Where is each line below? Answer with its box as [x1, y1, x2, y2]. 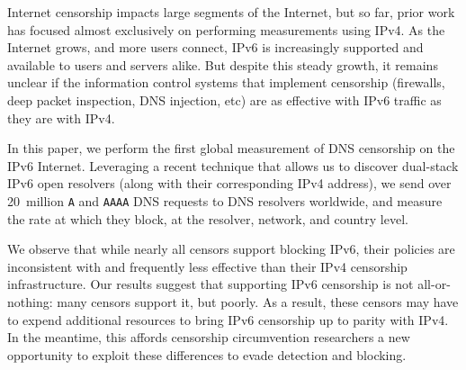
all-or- [417, 275, 451, 293]
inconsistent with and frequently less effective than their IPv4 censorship [7, 257, 408, 275]
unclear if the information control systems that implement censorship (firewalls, [7, 73, 445, 92]
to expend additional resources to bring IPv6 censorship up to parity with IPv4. [7, 310, 449, 329]
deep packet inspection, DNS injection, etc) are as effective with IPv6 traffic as [7, 90, 442, 109]
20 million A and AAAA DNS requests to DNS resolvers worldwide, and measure [7, 191, 443, 210]
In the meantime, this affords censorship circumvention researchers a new [7, 328, 410, 347]
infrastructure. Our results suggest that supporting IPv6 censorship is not [7, 275, 414, 293]
